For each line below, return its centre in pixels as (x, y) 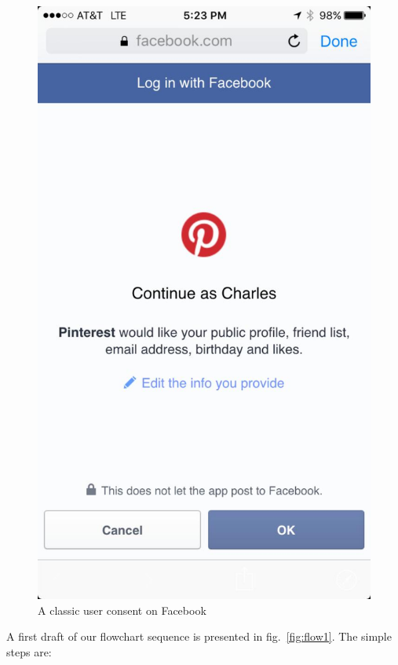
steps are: (29, 651)
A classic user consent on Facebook (122, 610)
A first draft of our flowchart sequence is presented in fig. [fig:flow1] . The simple (199, 636)
